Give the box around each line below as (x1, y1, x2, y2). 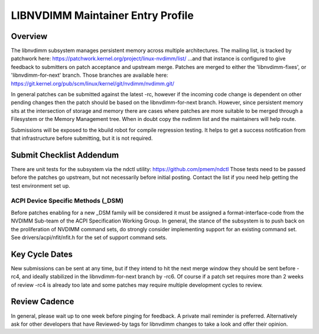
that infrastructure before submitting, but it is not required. (11, 135, 153, 142)
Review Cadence (11, 297, 74, 307)
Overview (11, 31, 48, 41)
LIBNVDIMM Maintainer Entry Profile (11, 9, 194, 22)
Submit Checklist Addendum (11, 150, 119, 160)
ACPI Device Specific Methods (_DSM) (11, 197, 124, 205)
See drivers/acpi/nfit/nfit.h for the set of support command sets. (11, 234, 168, 241)
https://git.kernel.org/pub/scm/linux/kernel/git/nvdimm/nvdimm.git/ (11, 80, 174, 87)
